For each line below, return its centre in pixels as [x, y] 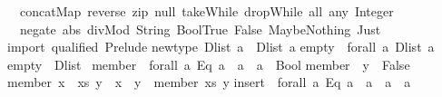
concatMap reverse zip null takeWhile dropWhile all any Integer [206, 11]
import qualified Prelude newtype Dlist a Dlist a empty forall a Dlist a [221, 47]
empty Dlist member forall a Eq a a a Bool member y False [209, 64]
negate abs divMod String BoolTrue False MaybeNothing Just [200, 29]
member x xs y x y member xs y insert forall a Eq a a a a [209, 82]
